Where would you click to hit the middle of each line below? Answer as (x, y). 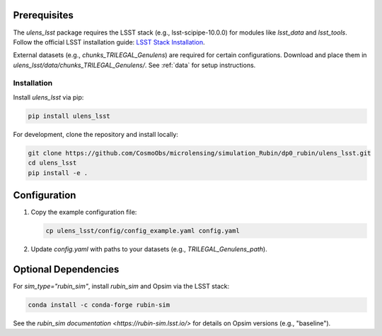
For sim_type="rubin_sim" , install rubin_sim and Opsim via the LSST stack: (121, 286)
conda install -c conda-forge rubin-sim (99, 305)
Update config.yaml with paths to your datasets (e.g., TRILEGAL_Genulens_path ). (149, 249)
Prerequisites (43, 15)
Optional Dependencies (66, 269)
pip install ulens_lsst (69, 116)
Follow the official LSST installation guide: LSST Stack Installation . (109, 42)
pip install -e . (58, 173)
